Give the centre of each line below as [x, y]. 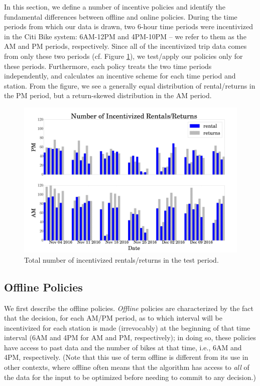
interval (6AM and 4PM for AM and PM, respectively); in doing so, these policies [130, 337]
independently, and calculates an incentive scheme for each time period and [120, 76]
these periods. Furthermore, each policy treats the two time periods [108, 66]
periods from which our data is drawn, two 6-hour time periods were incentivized [128, 26]
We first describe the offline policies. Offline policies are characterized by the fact [129, 308]
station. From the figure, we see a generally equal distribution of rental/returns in [130, 85]
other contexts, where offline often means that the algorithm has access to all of [127, 367]
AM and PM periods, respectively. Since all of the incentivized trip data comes [125, 46]
